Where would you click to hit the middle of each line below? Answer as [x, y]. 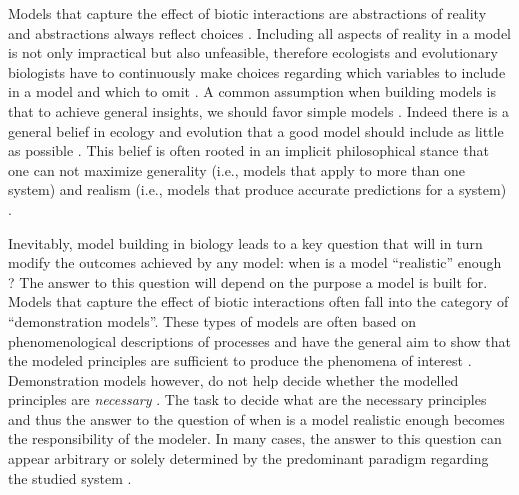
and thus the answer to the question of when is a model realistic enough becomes [256, 418]
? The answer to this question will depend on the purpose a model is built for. [248, 281]
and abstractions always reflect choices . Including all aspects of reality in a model [259, 32]
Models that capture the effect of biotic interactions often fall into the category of [258, 301]
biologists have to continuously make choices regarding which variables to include [257, 71]
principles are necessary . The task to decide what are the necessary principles [247, 399]
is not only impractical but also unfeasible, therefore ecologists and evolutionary [253, 52]
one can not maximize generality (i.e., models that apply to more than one [237, 169]
